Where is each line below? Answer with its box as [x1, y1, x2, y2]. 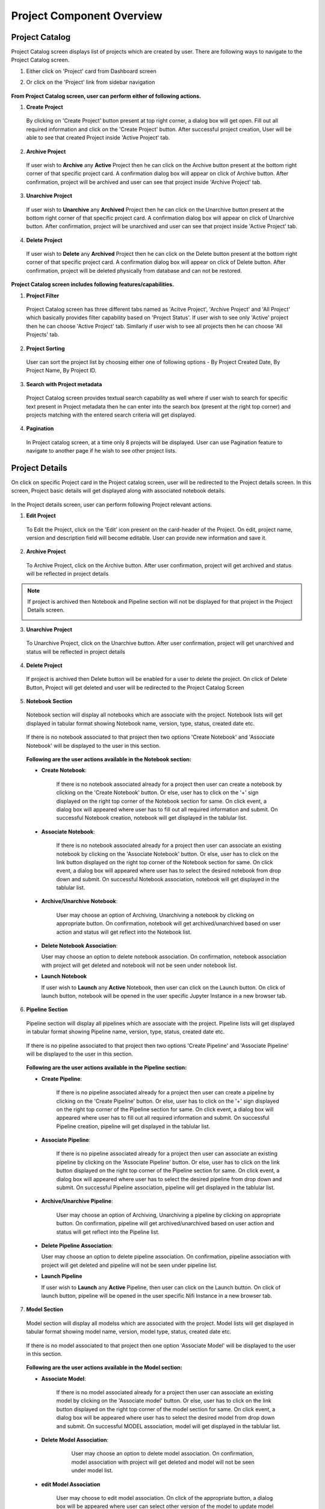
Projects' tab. [26, 331, 60, 338]
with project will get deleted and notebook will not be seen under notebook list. [41, 962, 237, 969]
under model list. [71, 1467, 113, 1474]
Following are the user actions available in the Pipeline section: [26, 1064, 187, 1071]
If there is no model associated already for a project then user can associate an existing [56, 1389, 274, 1396]
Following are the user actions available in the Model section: [26, 1364, 183, 1371]
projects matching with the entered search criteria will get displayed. [26, 411, 196, 418]
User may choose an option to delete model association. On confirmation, [71, 1450, 254, 1457]
